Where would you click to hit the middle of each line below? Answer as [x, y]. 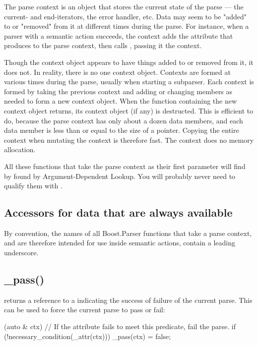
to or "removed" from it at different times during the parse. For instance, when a [127, 26]
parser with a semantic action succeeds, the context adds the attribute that [119, 35]
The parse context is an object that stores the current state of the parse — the [124, 6]
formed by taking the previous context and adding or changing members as [118, 91]
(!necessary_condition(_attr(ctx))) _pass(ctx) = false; [88, 336]
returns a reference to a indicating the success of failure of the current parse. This [128, 300]
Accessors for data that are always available [118, 212]
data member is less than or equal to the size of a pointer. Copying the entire [122, 130]
